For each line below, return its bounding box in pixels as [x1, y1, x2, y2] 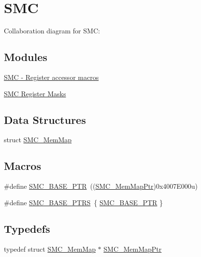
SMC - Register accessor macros [4, 72, 99, 82]
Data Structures [4, 112, 86, 127]
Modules [4, 49, 47, 64]
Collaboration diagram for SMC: [4, 26, 100, 36]
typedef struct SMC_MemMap [4, 243, 96, 254]
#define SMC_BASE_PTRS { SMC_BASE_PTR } [4, 197, 163, 207]
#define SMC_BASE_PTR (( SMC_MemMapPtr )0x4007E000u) [4, 181, 198, 191]
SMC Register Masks [4, 88, 66, 98]
